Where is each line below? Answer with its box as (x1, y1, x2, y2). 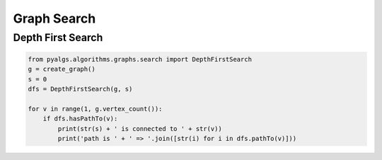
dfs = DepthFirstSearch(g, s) (28, 85, 133, 93)
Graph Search (13, 11, 96, 26)
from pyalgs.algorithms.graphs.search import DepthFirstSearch (28, 55, 253, 63)
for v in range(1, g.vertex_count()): (28, 105, 163, 113)
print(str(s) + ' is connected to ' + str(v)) (57, 125, 222, 132)
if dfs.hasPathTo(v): (42, 115, 118, 123)
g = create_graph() (28, 65, 95, 74)
